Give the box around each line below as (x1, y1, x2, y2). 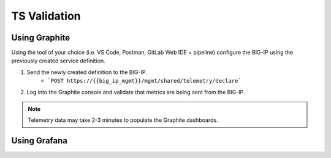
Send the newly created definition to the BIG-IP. (26, 68, 147, 76)
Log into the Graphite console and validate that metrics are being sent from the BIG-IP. (26, 88, 245, 96)
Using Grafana (11, 135, 67, 146)
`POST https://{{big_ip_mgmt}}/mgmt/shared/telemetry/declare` (47, 77, 242, 85)
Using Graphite (11, 32, 70, 43)
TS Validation (11, 9, 81, 23)
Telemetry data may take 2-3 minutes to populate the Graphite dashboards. (28, 116, 218, 124)
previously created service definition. (11, 57, 105, 64)
